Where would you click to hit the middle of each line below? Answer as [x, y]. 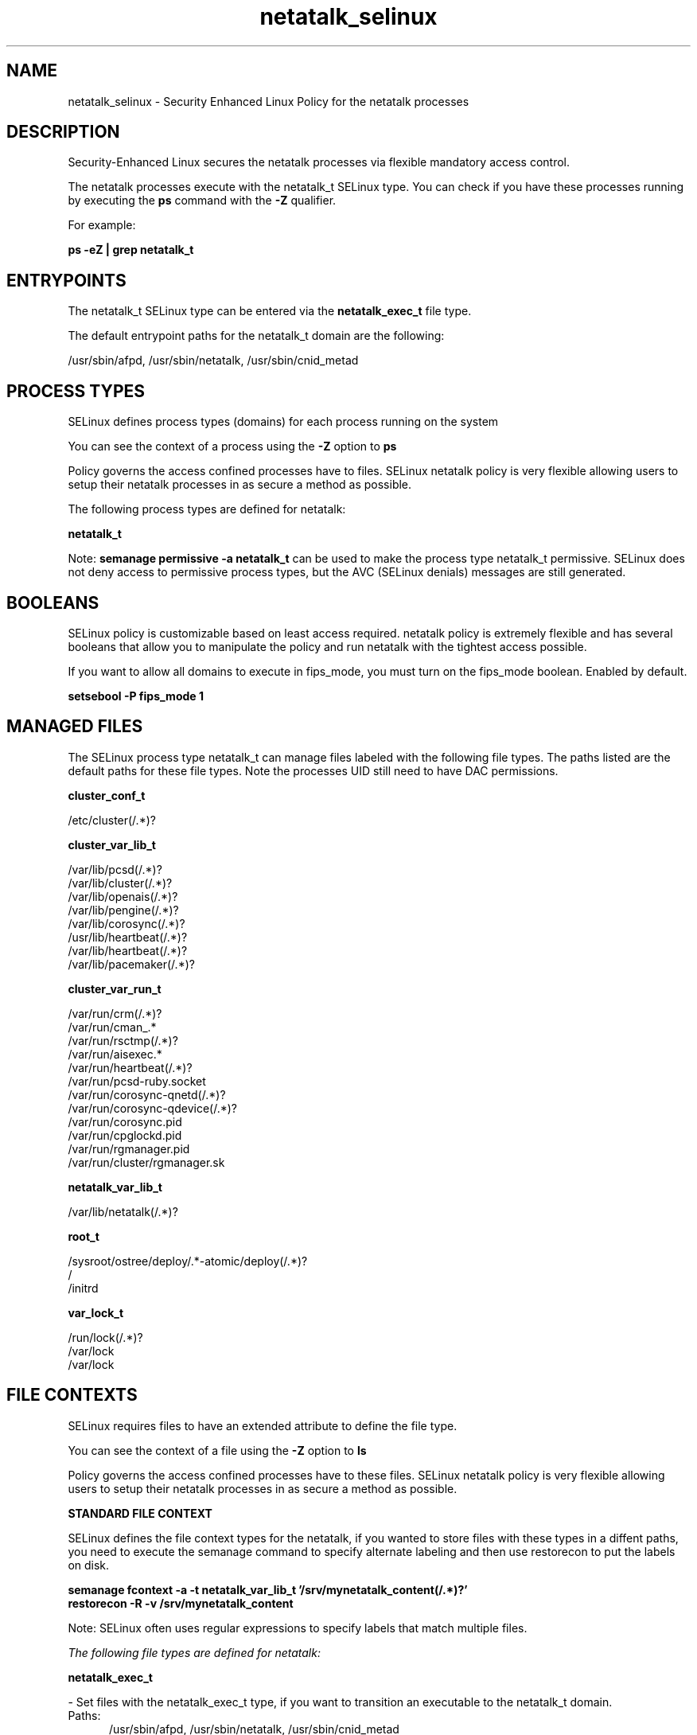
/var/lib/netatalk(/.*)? [123, 1211]
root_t [84, 1236]
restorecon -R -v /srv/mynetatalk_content [181, 1603]
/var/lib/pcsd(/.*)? [115, 869]
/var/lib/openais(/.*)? [123, 896]
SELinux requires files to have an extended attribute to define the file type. [263, 1425]
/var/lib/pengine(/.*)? [123, 910]
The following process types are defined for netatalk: [207, 509]
